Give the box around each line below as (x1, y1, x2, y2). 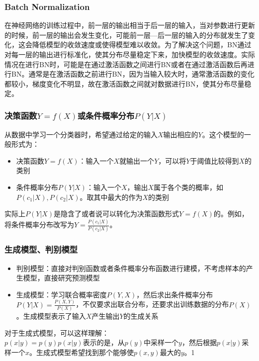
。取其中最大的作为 (80, 191, 143, 202)
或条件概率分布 (77, 109, 135, 121)
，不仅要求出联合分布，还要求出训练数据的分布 (76, 299, 229, 309)
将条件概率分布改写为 (4, 219, 74, 230)
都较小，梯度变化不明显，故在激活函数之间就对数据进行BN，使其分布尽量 (4, 78, 245, 89)
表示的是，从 (83, 337, 125, 348)
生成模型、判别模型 (4, 243, 78, 256)
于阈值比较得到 (190, 155, 239, 166)
